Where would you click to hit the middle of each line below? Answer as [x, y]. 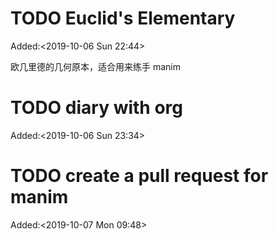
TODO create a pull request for [139, 176]
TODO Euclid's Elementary [123, 18]
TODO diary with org [96, 108]
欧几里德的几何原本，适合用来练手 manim [95, 66]
